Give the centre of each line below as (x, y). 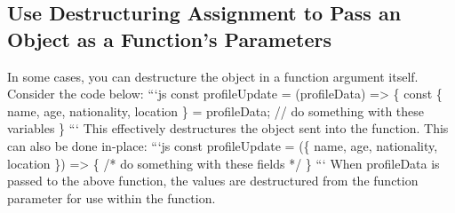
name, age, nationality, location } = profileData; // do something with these (216, 110)
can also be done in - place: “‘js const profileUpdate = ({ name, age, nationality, (223, 145)
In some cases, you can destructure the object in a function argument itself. (213, 76)
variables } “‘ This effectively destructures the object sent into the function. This (228, 128)
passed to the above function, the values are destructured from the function (213, 181)
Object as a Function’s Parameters (169, 39)
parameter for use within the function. (112, 197)
